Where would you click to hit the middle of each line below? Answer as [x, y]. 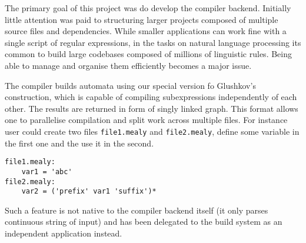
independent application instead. [64, 233]
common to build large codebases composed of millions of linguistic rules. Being [148, 54]
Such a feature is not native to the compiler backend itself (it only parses [137, 210]
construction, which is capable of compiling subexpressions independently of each [151, 97]
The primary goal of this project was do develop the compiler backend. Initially [148, 8]
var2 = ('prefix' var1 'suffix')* [89, 192]
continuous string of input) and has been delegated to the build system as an [144, 222]
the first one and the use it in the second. [79, 143]
